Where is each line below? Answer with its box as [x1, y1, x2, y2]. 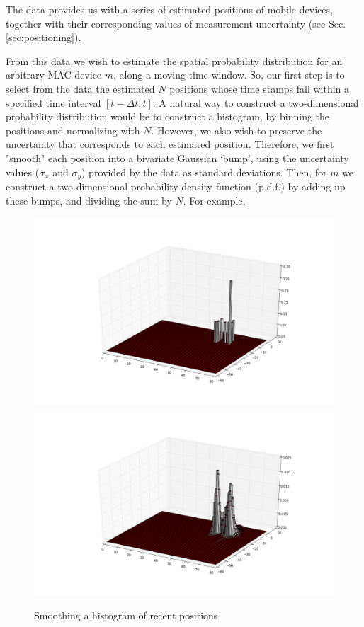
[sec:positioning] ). [6, 30, 81, 45]
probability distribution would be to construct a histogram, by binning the [6, 109, 330, 124]
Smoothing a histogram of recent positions [34, 608, 218, 623]
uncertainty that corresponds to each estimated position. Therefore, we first [6, 137, 334, 151]
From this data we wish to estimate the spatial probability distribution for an [6, 53, 343, 68]
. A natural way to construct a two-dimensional [152, 95, 359, 110]
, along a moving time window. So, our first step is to [113, 67, 345, 82]
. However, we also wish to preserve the [151, 122, 322, 137]
